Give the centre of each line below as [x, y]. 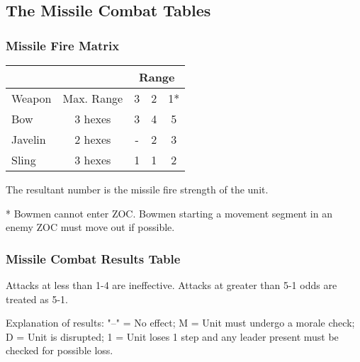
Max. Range [93, 98]
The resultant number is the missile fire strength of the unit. [137, 189]
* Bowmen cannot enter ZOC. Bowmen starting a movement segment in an [169, 213]
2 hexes [93, 139]
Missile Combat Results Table [93, 258]
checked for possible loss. [60, 350]
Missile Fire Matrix [63, 45]
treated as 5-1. [37, 299]
